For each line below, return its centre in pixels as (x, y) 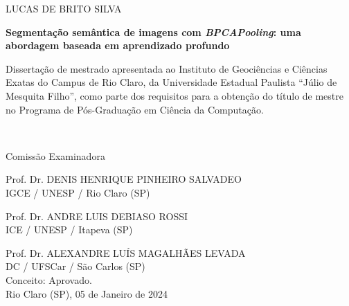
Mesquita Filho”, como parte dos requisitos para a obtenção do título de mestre (174, 95)
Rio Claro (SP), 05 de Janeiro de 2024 (87, 293)
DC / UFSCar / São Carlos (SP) (75, 266)
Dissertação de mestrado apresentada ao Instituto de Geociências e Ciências (167, 68)
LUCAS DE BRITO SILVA (64, 8)
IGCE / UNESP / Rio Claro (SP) (78, 192)
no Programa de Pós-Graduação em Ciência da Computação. (135, 109)
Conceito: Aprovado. (49, 279)
